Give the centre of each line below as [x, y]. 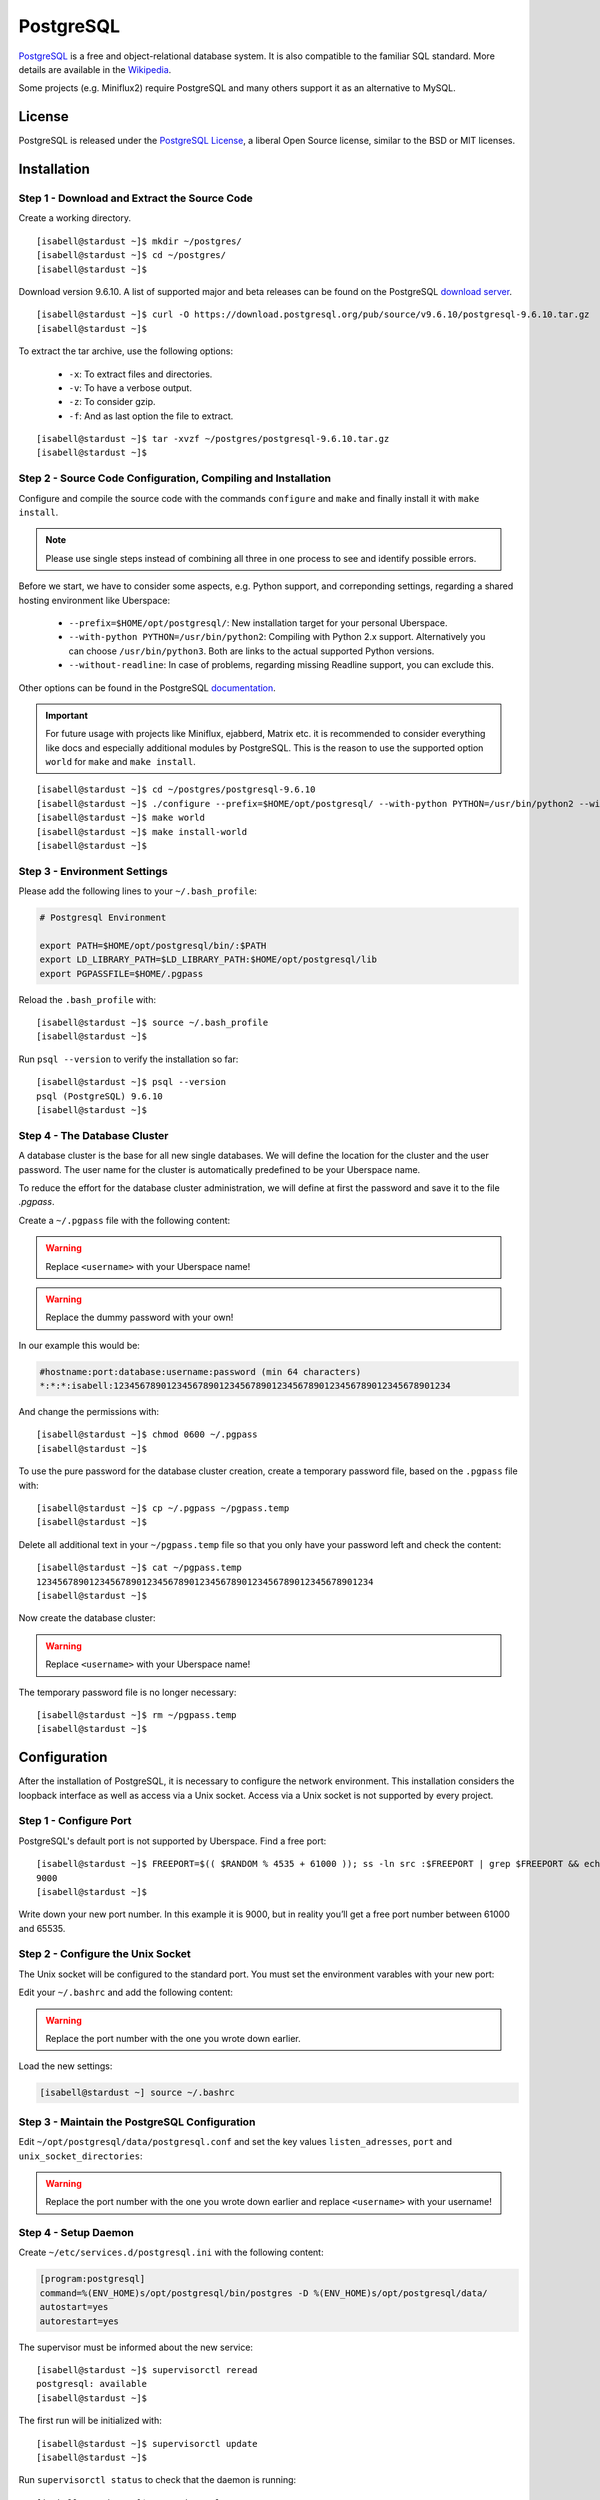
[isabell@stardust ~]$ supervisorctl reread [147, 2369]
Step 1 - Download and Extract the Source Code [136, 198]
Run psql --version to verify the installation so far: [128, 1059]
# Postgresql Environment [103, 918]
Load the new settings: [65, 2066]
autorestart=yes [79, 2321]
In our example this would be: [79, 1345]
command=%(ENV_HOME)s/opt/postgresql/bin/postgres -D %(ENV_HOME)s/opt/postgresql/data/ [264, 2293]
